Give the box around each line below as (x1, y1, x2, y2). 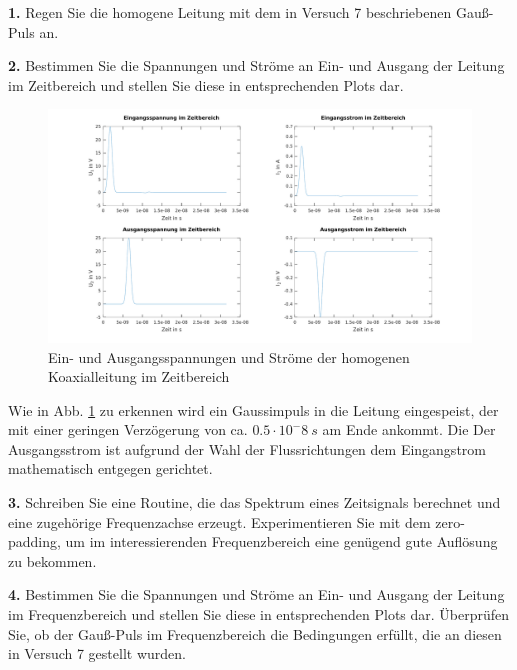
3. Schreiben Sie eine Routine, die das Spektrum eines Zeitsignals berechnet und (8, 492, 501, 513)
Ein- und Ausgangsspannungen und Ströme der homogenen (48, 346, 410, 367)
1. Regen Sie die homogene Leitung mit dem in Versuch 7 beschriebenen (8, 2, 452, 22)
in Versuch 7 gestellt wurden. (8, 643, 186, 664)
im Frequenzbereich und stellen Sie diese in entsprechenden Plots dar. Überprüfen (8, 604, 510, 625)
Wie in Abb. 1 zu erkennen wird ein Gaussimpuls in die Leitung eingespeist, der (8, 399, 499, 420)
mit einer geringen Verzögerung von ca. (8, 419, 248, 440)
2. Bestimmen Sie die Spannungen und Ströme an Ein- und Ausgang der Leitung (8, 55, 505, 76)
